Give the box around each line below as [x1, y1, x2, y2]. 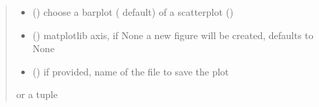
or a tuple [16, 87, 58, 102]
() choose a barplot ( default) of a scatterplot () [32, 5, 234, 19]
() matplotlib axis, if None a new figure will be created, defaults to [32, 27, 313, 42]
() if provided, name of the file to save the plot [32, 64, 229, 78]
